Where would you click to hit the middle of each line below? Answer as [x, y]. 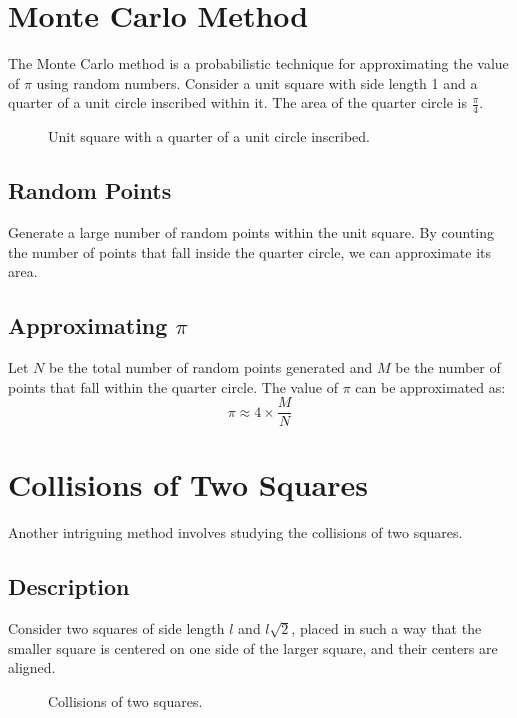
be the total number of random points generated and [210, 366]
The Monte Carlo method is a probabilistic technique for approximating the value [258, 63]
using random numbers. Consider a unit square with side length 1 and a [257, 82]
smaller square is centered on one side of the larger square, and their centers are [253, 647]
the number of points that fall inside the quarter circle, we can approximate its [250, 251]
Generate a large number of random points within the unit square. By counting [251, 231]
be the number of [448, 366]
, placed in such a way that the [386, 628]
